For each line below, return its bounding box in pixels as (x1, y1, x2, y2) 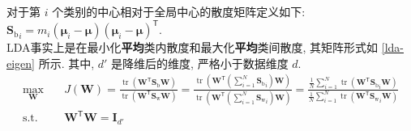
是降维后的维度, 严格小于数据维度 (111, 54, 289, 71)
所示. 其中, (38, 54, 95, 71)
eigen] (6, 54, 35, 71)
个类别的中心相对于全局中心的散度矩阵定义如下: (52, 3, 306, 19)
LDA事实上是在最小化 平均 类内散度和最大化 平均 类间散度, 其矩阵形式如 (6, 39, 379, 56)
